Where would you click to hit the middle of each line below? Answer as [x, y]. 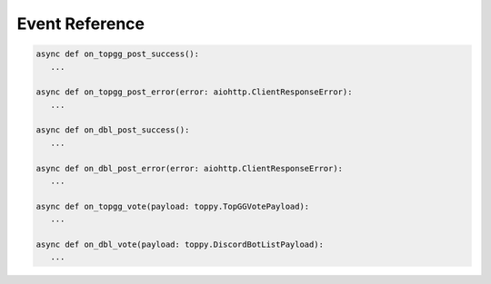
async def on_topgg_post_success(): [118, 54]
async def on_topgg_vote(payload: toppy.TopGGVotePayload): [173, 206]
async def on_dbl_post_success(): [113, 130]
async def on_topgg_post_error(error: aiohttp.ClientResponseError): [194, 92]
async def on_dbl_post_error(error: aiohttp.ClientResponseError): [190, 168]
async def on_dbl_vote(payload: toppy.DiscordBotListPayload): [180, 245]
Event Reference [81, 24]
